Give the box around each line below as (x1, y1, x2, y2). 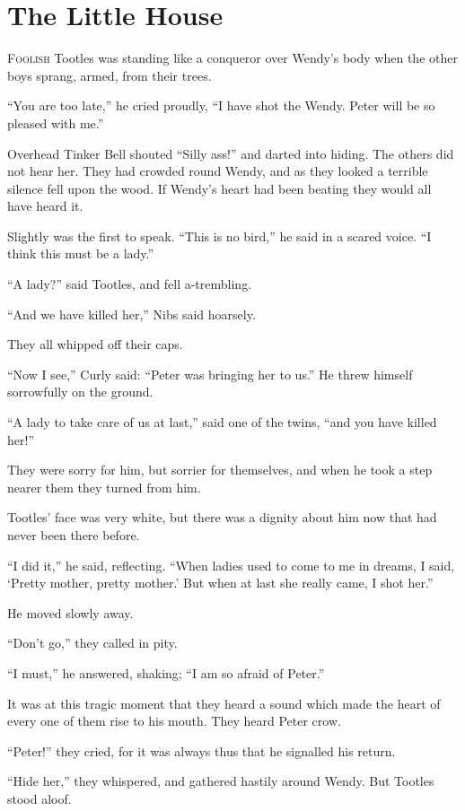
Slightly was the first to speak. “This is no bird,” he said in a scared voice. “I (7, 226, 432, 245)
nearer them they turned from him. (7, 477, 201, 496)
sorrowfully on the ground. (7, 382, 154, 401)
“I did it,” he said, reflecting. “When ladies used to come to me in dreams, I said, (7, 555, 455, 574)
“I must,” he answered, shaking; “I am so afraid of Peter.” (7, 663, 325, 682)
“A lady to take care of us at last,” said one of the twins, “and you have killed (7, 413, 437, 432)
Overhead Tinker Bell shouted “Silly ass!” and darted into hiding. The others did (7, 144, 454, 162)
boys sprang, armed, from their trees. (7, 65, 212, 84)
